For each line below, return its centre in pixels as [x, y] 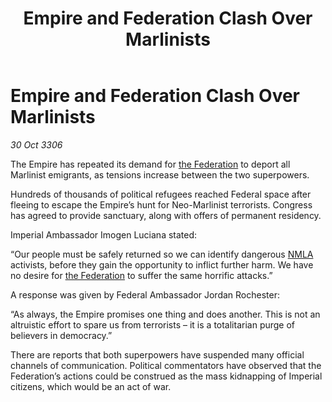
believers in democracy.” [61, 335]
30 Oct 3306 [36, 144]
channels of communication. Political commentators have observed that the [166, 365]
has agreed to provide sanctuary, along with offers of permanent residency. [166, 215]
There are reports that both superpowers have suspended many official [157, 354]
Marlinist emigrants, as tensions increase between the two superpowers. [160, 174]
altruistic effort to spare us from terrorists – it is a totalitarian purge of [153, 324]
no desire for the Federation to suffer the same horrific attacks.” [141, 275]
